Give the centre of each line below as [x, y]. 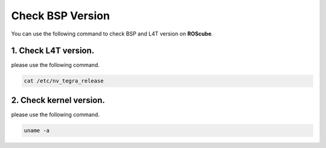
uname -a [37, 130]
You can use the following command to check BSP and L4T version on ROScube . [112, 34]
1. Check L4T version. [53, 51]
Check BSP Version [60, 16]
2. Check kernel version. [58, 100]
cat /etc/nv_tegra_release [64, 81]
